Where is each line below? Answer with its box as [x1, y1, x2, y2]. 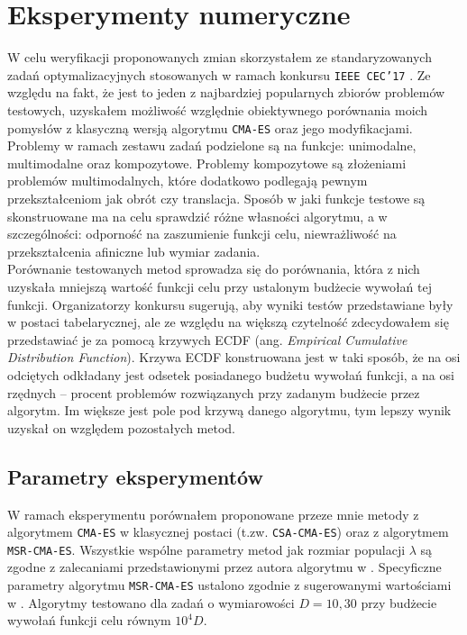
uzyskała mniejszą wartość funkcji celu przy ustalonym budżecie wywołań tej [7, 277, 432, 295]
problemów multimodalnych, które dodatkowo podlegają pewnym [7, 171, 368, 190]
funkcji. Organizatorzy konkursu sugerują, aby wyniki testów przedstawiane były [7, 295, 453, 313]
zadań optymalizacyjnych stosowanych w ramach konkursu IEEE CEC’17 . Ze [7, 65, 431, 84]
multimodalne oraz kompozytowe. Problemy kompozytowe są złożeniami [7, 153, 407, 172]
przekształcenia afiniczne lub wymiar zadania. [7, 241, 261, 260]
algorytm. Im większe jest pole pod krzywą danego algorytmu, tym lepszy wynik [7, 401, 452, 420]
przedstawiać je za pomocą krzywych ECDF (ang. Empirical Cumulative [7, 330, 407, 349]
